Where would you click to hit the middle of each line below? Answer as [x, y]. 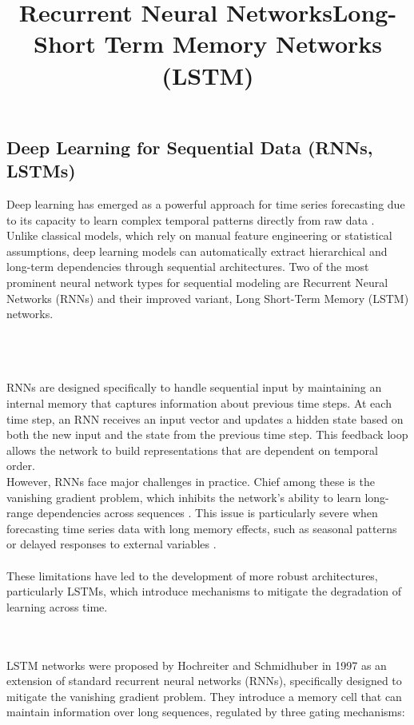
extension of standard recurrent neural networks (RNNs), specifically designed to [204, 681]
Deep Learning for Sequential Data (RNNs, [190, 147]
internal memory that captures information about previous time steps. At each [199, 403]
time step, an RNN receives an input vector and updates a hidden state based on [205, 418]
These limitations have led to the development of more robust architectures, [192, 575]
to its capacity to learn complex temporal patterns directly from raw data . [191, 219]
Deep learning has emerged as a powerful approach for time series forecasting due [206, 203]
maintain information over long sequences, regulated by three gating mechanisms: [206, 712]
